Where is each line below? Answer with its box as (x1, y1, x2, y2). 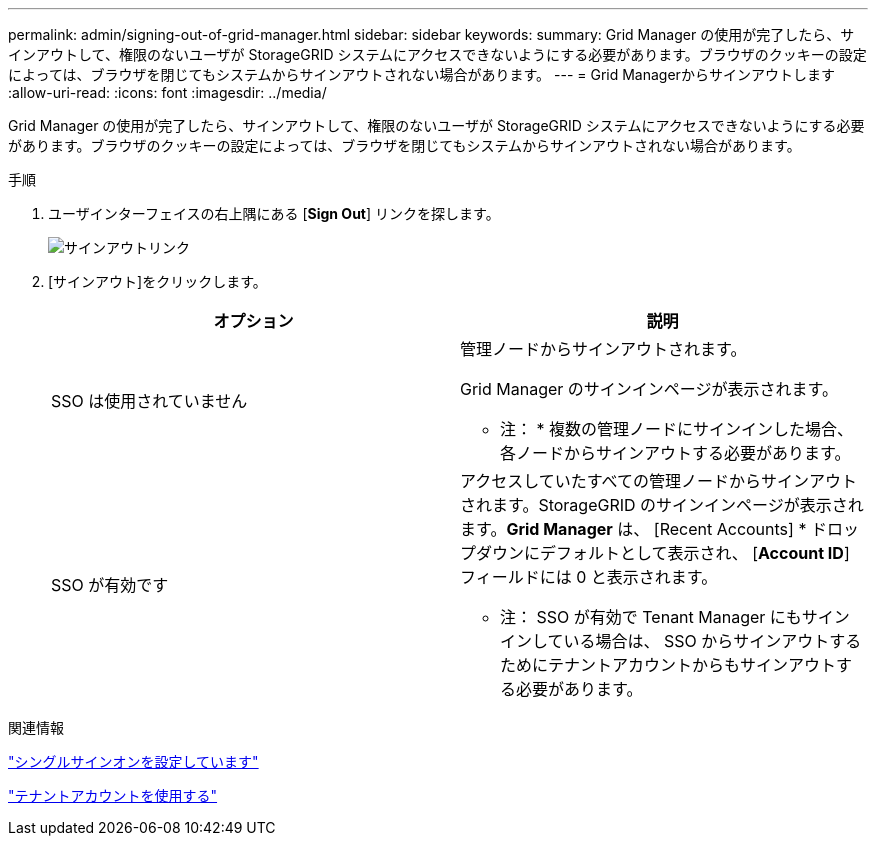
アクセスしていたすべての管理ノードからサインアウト (460, 471, 857, 491)
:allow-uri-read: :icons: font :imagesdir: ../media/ (8, 84, 327, 101)
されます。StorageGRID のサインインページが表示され (460, 495, 864, 515)
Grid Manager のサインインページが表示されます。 (460, 379, 838, 399)
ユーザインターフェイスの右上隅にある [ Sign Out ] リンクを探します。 (48, 205, 500, 222)
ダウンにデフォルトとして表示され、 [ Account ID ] (476, 543, 850, 563)
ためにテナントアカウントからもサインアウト (500, 655, 837, 675)
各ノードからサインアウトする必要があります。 (500, 443, 851, 463)
